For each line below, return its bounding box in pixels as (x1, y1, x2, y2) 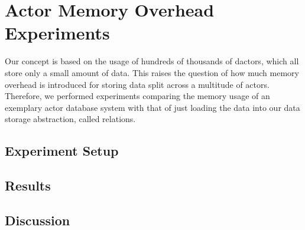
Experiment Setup (5, 142, 119, 160)
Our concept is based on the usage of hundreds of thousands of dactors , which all (5, 55, 299, 67)
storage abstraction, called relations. (5, 113, 136, 125)
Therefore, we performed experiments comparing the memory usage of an (5, 90, 270, 102)
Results (5, 176, 51, 195)
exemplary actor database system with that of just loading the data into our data (5, 101, 300, 113)
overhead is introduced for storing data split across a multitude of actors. (5, 78, 270, 90)
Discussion (5, 211, 70, 229)
